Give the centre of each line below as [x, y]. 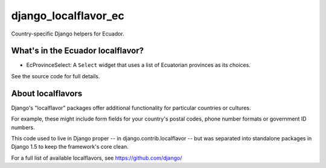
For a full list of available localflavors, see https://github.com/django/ [97, 158]
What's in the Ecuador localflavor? [78, 51]
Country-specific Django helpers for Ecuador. [68, 34]
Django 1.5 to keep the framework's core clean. [70, 147]
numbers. [23, 127]
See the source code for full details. [56, 76]
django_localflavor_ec [68, 16]
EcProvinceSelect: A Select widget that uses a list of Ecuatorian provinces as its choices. [138, 65]
